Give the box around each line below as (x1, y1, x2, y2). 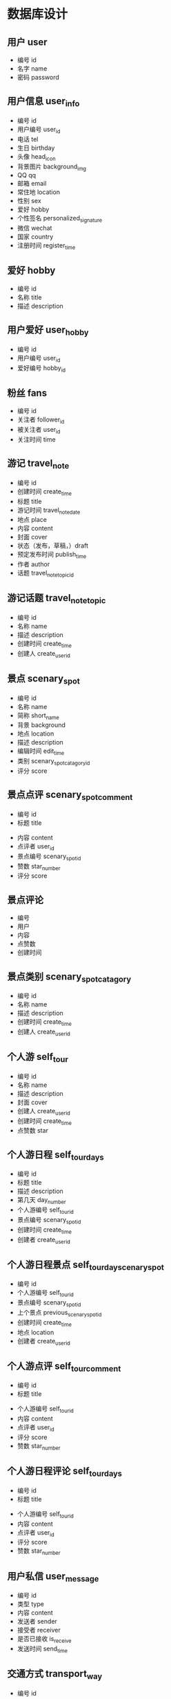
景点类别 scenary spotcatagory (7, 970, 132, 984)
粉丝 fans (7, 387, 47, 399)
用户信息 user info (7, 95, 80, 109)
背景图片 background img (17, 162, 86, 172)
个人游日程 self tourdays (7, 1149, 105, 1162)
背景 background (17, 721, 66, 729)
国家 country (17, 233, 54, 241)
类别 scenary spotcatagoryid (17, 757, 90, 767)
